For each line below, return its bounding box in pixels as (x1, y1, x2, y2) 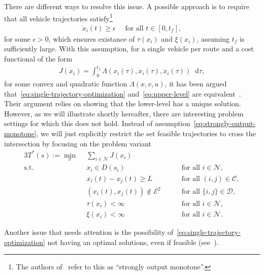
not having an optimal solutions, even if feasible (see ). (47, 236, 219, 247)
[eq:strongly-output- (193, 118, 256, 129)
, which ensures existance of (48, 33, 135, 44)
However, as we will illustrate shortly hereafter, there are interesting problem (4, 108, 244, 118)
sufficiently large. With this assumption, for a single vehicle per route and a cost (4, 43, 254, 54)
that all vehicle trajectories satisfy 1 (4, 11, 113, 23)
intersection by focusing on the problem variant (4, 138, 152, 148)
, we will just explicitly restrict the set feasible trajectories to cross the (36, 128, 256, 138)
